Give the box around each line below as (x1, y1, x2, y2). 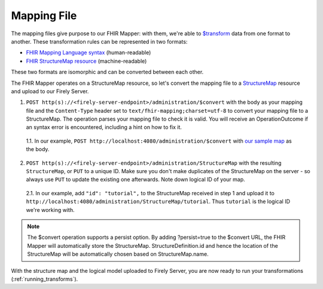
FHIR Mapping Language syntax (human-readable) (26, 49, 151, 56)
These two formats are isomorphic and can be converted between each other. (11, 69, 204, 76)
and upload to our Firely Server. (11, 87, 89, 95)
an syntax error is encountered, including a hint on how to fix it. (26, 124, 182, 131)
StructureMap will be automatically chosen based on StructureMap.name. (27, 251, 209, 258)
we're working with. (26, 206, 75, 213)
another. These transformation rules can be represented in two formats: (11, 38, 188, 45)
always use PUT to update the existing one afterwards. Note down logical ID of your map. (26, 176, 245, 183)
